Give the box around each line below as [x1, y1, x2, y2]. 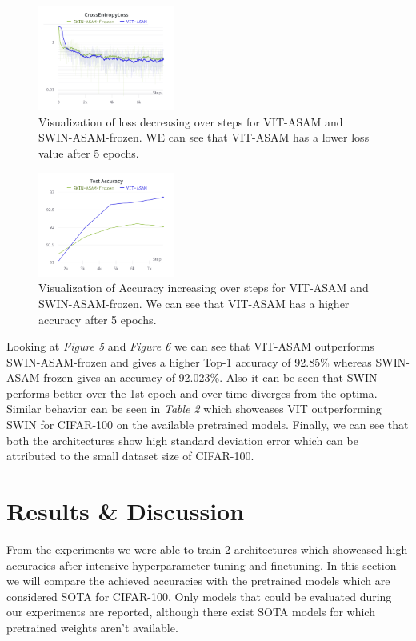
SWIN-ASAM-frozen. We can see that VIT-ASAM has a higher [38, 294, 350, 311]
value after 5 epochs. [38, 144, 139, 161]
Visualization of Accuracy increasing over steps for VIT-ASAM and [38, 279, 369, 296]
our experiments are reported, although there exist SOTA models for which [6, 603, 375, 620]
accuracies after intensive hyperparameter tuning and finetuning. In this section [6, 556, 397, 573]
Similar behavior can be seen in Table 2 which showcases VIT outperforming [6, 400, 382, 417]
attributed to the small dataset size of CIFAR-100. [6, 447, 254, 464]
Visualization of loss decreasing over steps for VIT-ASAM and [38, 113, 343, 130]
